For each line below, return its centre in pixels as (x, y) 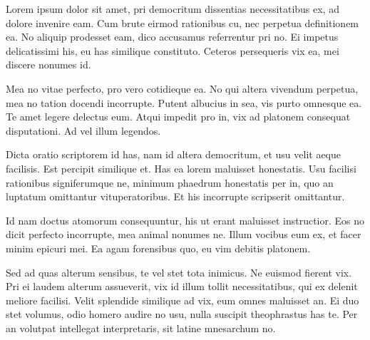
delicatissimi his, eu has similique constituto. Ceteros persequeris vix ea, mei (173, 50)
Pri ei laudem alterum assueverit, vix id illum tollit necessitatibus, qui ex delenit (182, 286)
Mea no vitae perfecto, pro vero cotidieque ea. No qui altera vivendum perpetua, (182, 88)
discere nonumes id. (48, 65)
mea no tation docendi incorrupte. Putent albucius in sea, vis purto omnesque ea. (184, 102)
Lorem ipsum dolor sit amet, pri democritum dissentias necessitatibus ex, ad (173, 9)
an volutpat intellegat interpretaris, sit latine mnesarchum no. (141, 328)
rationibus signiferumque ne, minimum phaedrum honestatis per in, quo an (170, 182)
